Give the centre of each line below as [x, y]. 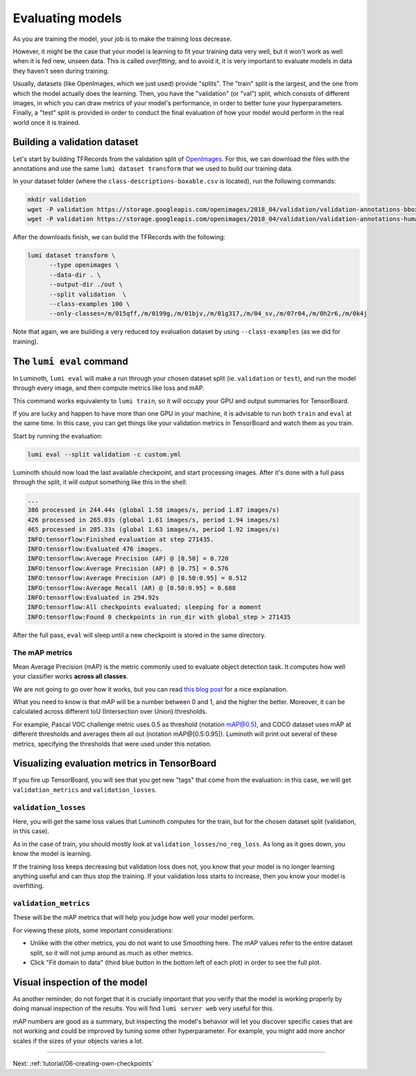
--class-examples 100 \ [90, 304]
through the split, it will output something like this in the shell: [100, 482]
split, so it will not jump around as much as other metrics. [112, 953]
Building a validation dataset [76, 142]
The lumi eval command [70, 361]
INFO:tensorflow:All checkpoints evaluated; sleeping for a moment [145, 607]
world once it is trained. [46, 122]
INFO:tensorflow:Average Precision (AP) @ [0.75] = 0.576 [128, 568]
